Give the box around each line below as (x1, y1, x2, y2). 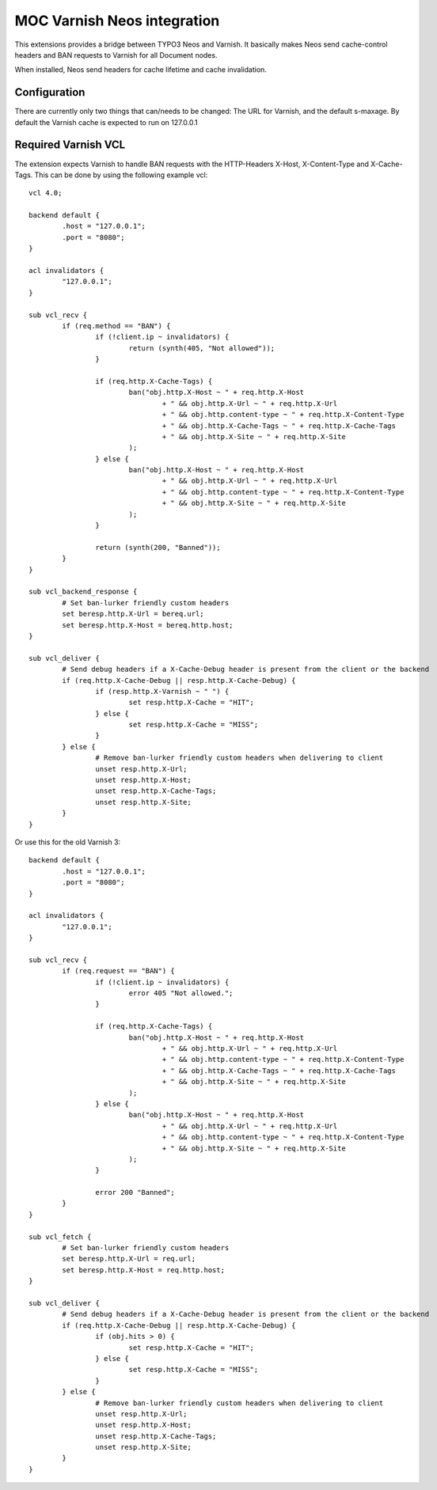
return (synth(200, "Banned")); (95, 543, 221, 552)
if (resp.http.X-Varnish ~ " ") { (95, 687, 230, 696)
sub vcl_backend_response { (28, 587, 138, 597)
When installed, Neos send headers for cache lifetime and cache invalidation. (14, 65, 267, 74)
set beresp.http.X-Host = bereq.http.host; (62, 620, 234, 629)
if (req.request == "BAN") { (62, 966, 176, 976)
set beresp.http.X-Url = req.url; (62, 1254, 196, 1264)
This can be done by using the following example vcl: (34, 170, 208, 180)
